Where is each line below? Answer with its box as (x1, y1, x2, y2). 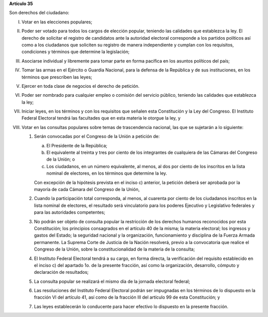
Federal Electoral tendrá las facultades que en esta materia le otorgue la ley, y (21, 115, 181, 121)
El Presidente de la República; (46, 142, 108, 148)
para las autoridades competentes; (34, 209, 105, 215)
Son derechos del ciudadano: (9, 10, 69, 16)
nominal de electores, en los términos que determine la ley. (46, 170, 167, 176)
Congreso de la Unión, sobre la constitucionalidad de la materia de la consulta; (34, 246, 195, 253)
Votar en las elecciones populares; (21, 19, 93, 25)
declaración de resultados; (34, 269, 89, 275)
